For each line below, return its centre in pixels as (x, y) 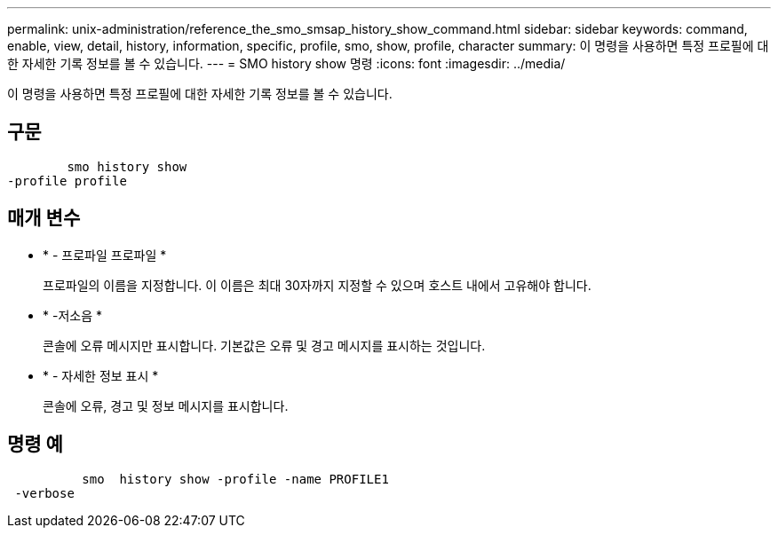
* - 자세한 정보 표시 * (101, 375)
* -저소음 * (72, 315)
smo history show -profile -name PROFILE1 (235, 479)
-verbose (44, 493)
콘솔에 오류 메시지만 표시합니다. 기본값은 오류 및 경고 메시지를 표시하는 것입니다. (264, 345)
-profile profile (67, 181)
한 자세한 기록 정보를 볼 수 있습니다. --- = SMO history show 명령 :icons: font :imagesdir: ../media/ (286, 63)
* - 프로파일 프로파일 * (105, 255)
